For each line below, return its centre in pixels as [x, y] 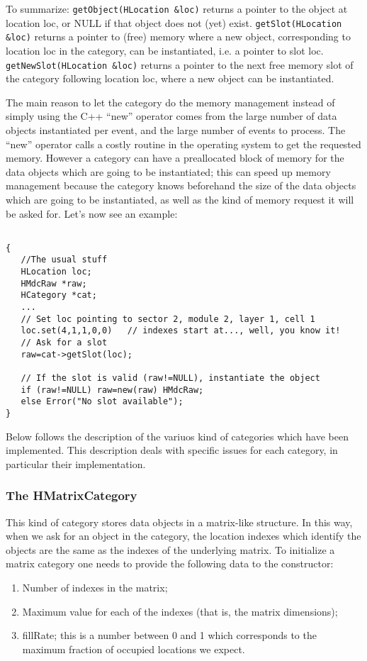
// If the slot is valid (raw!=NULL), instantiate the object [170, 378]
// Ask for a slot [64, 343]
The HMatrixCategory [72, 495]
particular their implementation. [76, 463]
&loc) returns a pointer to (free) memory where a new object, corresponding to [178, 37]
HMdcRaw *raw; [54, 283]
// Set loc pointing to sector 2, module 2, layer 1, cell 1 [168, 319]
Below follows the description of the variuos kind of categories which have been [177, 436]
